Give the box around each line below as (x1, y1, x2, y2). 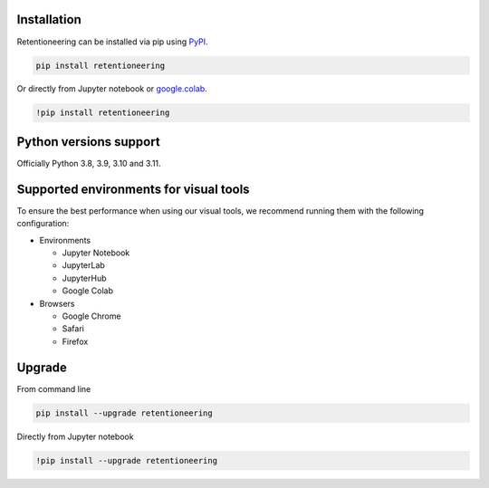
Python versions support (16, 134, 160, 149)
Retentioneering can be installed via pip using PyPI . (16, 36, 208, 47)
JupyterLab (62, 260, 106, 271)
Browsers (39, 298, 76, 309)
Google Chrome (62, 311, 121, 321)
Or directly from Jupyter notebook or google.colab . (16, 83, 207, 94)
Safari (62, 323, 85, 334)
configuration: (16, 218, 70, 229)
